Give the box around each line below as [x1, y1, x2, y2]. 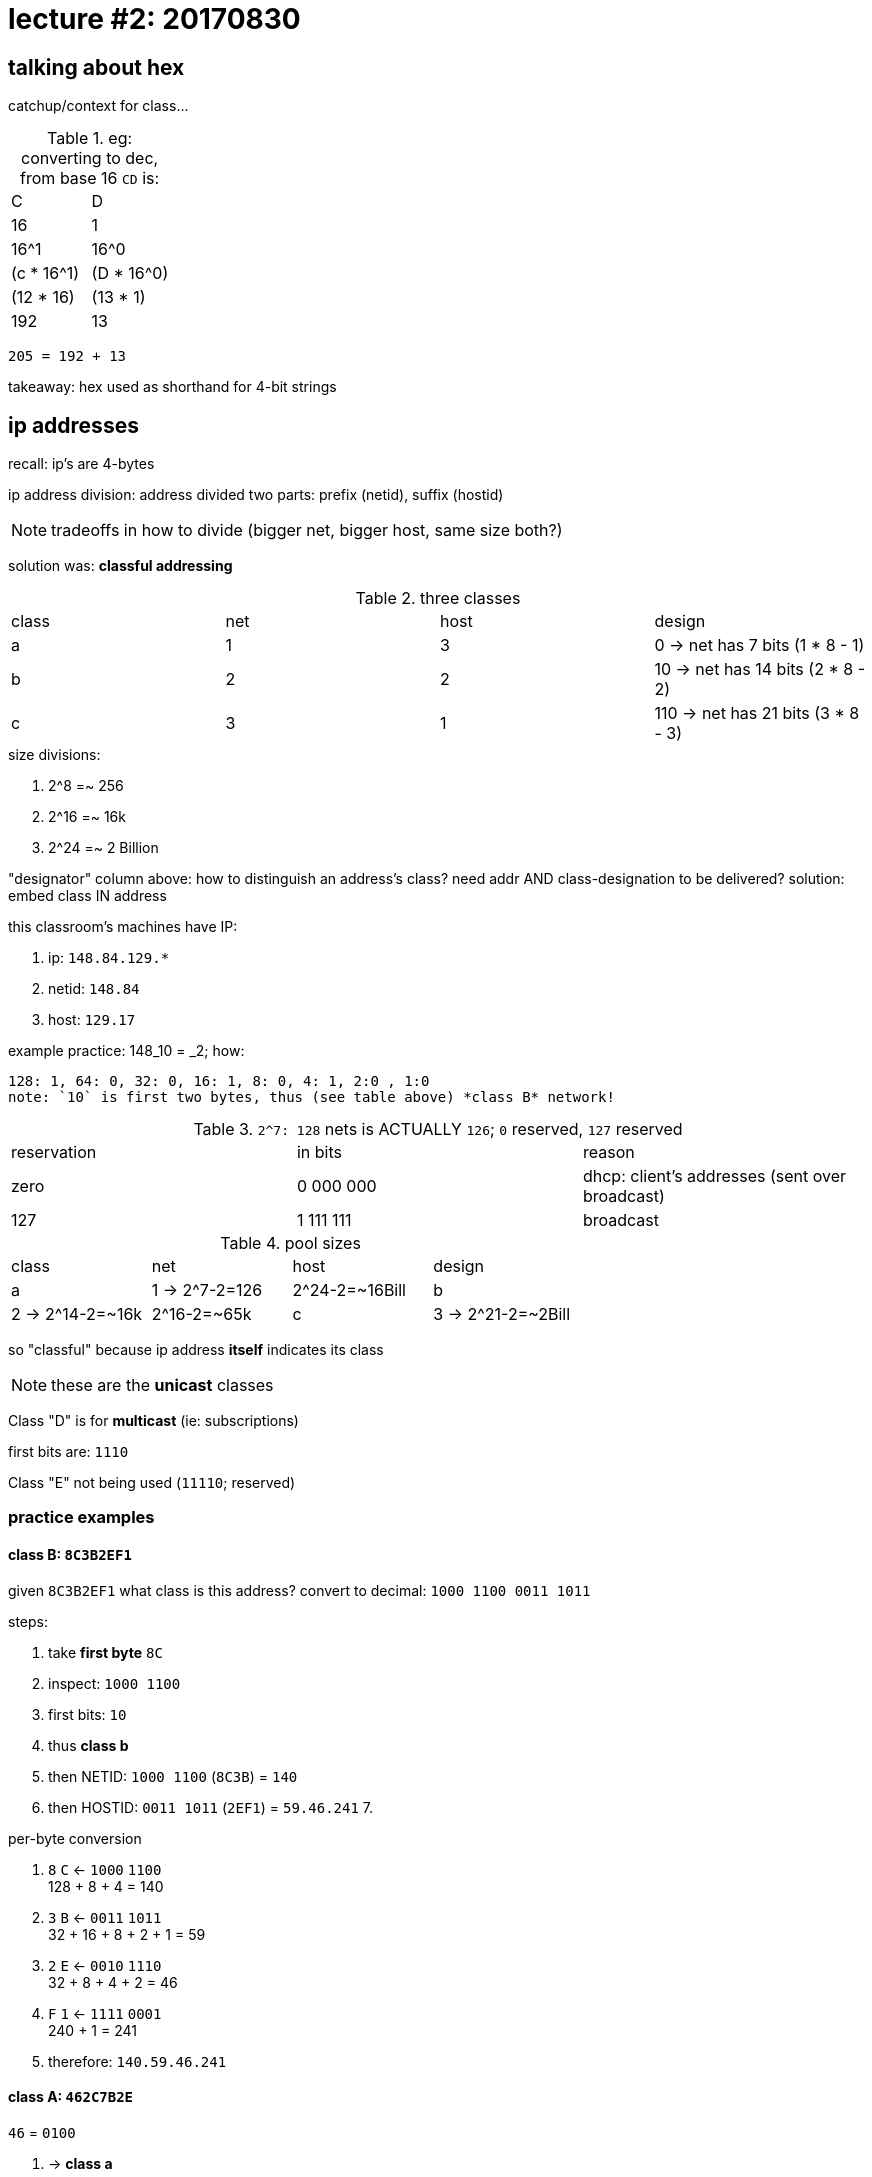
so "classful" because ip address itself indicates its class [8, 1341, 384, 1359]
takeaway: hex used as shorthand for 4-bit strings [8, 378, 337, 396]
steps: [8, 1612, 48, 1630]
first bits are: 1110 [8, 1443, 129, 1461]
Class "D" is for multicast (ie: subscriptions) [8, 1412, 299, 1430]
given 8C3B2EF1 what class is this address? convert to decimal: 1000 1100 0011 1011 [8, 1581, 591, 1599]
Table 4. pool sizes [220, 1233, 361, 1254]
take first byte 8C [48, 1643, 163, 1661]
